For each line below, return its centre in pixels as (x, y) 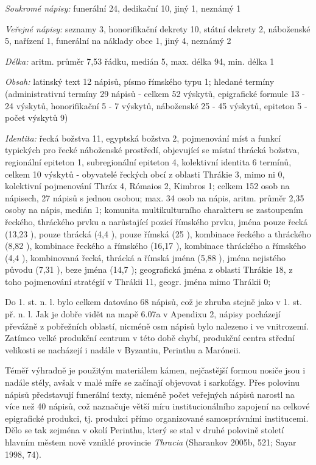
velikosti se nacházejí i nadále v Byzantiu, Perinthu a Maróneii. (123, 349)
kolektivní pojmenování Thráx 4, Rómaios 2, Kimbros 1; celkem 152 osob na (147, 186)
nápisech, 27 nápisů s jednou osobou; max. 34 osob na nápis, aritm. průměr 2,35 (155, 197)
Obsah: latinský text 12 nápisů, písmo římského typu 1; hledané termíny (140, 81)
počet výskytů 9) (37, 117)
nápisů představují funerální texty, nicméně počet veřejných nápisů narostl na (150, 394)
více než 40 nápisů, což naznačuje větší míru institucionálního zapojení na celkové (157, 406)
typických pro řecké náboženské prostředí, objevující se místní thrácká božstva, (152, 150)
